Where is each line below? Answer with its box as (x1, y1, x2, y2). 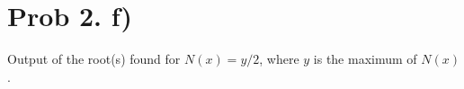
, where (259, 49, 299, 68)
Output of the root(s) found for (7, 49, 181, 68)
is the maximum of (313, 49, 417, 68)
